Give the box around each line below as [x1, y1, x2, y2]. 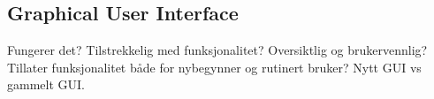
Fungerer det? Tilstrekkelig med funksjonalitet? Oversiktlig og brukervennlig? [7, 41, 428, 59]
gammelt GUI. [7, 75, 85, 94]
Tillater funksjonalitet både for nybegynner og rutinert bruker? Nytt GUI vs [7, 57, 422, 76]
